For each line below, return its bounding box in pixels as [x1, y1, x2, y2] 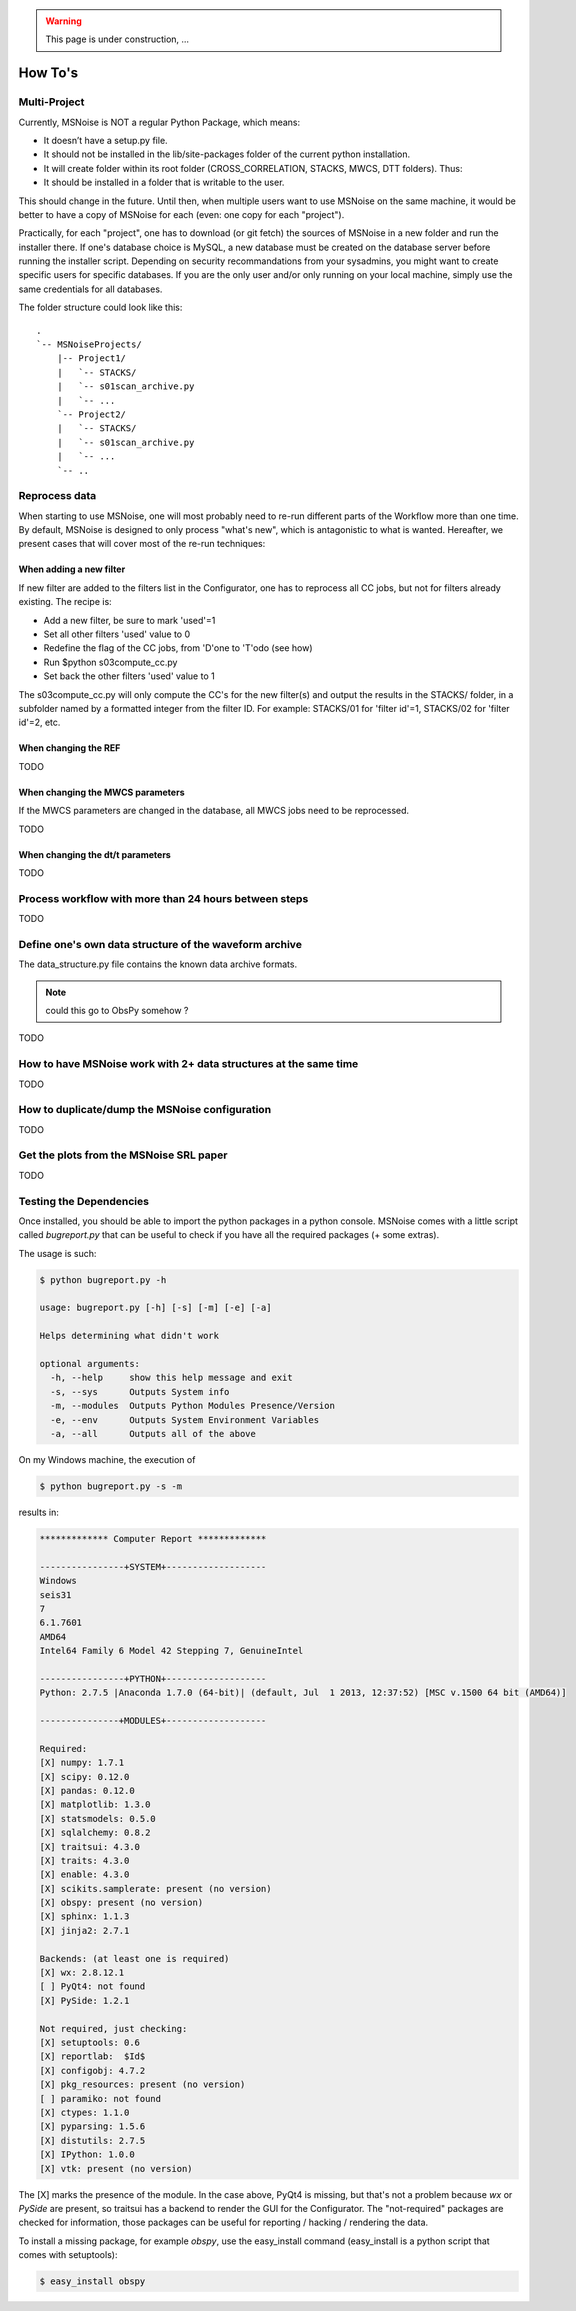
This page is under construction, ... [45, 33, 190, 45]
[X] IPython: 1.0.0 [39, 2149, 135, 2160]
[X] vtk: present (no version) [39, 2163, 194, 2174]
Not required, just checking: [39, 2023, 188, 2034]
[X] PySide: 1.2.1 [39, 1995, 130, 2006]
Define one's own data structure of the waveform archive [18, 937, 302, 951]
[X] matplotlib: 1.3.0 [39, 1799, 151, 1810]
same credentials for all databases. [18, 283, 163, 295]
